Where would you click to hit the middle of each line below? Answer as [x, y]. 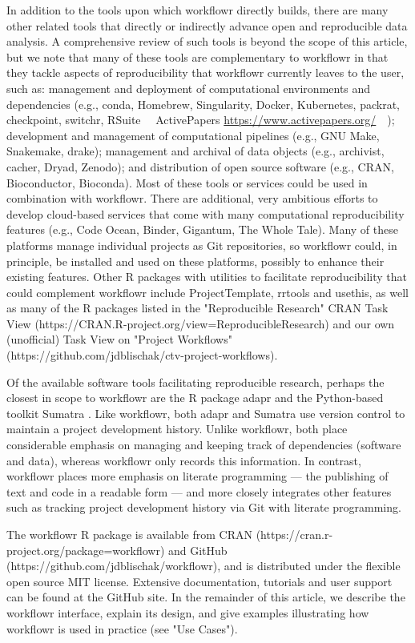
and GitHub [198, 550]
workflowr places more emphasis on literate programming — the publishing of [197, 476]
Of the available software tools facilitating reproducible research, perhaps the [195, 382]
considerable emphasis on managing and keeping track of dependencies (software [204, 445]
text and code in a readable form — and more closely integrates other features [199, 491]
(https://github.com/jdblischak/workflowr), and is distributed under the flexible [203, 566]
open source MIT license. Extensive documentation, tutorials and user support [199, 581]
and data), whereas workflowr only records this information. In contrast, [184, 460]
